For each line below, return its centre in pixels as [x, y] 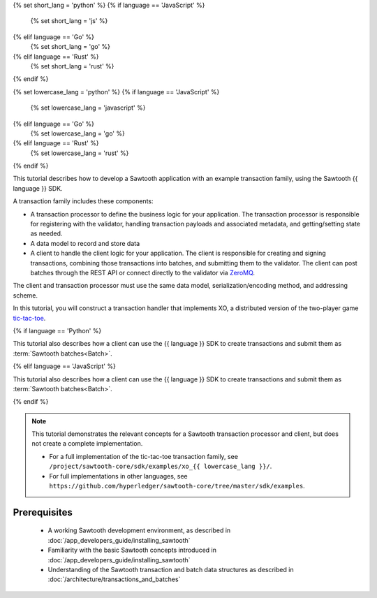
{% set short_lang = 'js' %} [69, 21]
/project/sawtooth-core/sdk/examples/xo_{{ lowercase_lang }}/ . [161, 466]
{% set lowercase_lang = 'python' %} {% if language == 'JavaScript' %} [116, 92]
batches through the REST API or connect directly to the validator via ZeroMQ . [142, 272]
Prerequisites [43, 512]
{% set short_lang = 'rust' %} [72, 66]
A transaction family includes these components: [83, 201]
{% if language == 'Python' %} [57, 330]
